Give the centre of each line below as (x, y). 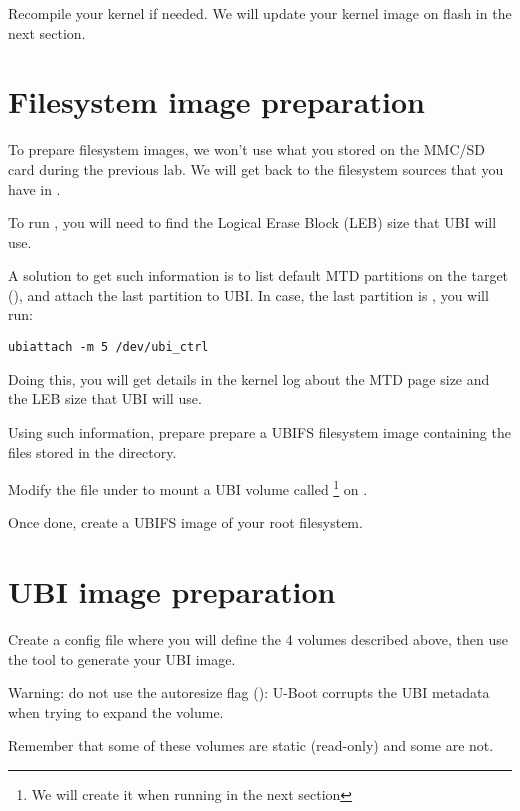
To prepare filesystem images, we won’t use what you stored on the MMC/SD (247, 149)
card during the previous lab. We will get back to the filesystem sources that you (256, 168)
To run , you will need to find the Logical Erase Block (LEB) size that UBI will (252, 222)
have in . (34, 188)
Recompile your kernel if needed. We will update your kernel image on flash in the (260, 13)
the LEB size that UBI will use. (105, 398)
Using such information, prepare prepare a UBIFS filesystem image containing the (259, 431)
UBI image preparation (172, 591)
